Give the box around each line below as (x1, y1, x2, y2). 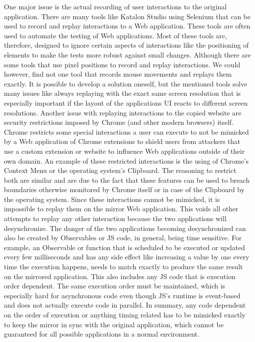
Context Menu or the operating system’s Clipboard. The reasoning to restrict (4, 165, 236, 175)
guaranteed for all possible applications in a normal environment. (4, 329, 200, 339)
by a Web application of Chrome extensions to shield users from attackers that (4, 136, 241, 146)
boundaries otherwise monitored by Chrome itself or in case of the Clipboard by (4, 184, 245, 195)
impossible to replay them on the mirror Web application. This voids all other (4, 203, 238, 214)
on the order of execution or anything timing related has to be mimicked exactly (4, 310, 246, 319)
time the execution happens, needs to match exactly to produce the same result (4, 261, 243, 272)
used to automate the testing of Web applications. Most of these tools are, (4, 30, 227, 40)
